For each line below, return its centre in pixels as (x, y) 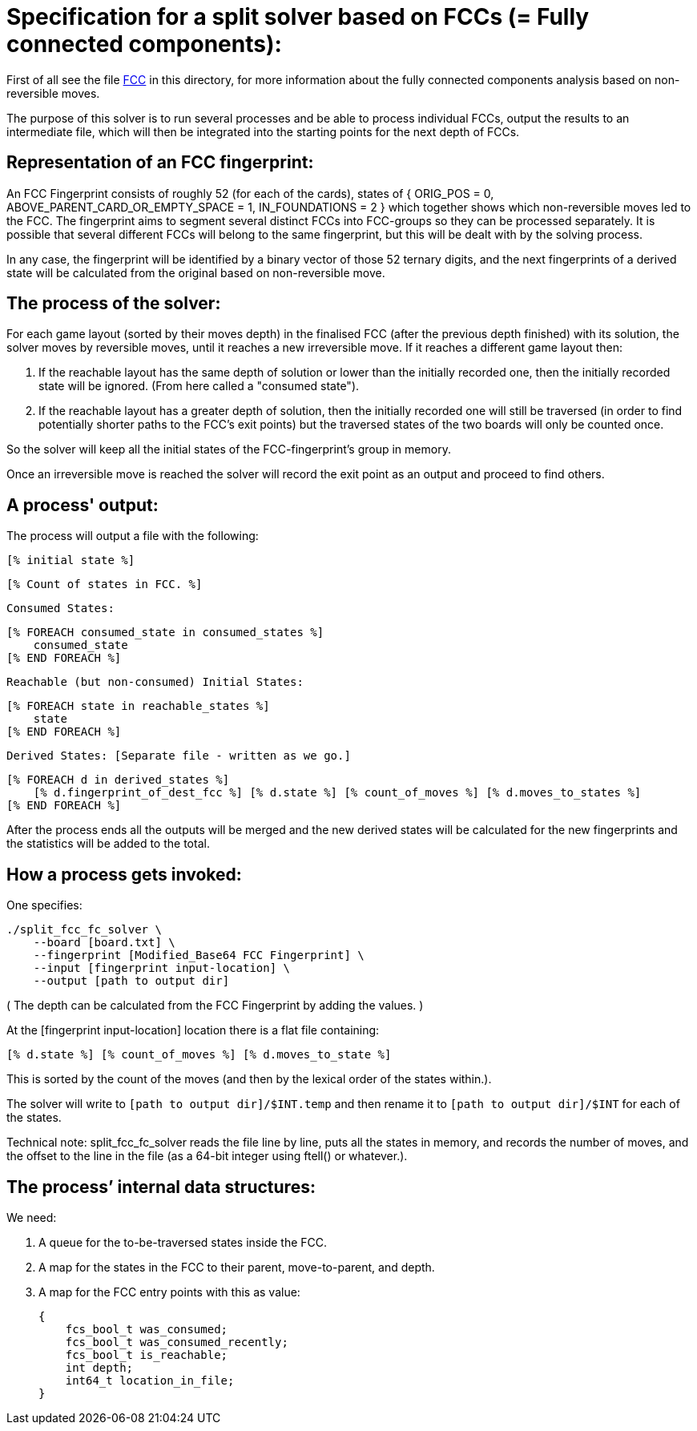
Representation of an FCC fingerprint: (160, 163)
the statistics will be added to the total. (108, 844)
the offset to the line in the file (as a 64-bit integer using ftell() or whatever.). (207, 1156)
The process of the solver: (114, 304)
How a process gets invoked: (124, 874)
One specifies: (44, 905)
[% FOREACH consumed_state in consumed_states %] (165, 633)
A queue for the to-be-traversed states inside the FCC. (183, 1242)
